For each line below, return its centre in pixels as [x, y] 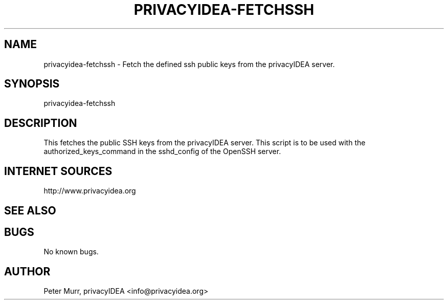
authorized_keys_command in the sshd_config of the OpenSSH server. [162, 151]
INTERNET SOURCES [58, 171]
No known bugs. [71, 252]
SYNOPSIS [32, 84]
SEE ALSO [30, 210]
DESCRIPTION [41, 123]
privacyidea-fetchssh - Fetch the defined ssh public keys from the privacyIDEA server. [189, 64]
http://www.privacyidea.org [90, 191]
